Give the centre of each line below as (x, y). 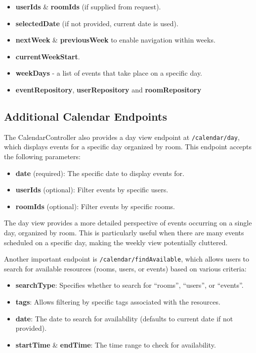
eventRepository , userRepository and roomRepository (108, 89)
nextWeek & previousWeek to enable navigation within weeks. (115, 40)
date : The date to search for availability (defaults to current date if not (124, 318)
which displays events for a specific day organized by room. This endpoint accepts (128, 147)
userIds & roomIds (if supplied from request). (88, 6)
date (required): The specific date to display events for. (100, 173)
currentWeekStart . (48, 56)
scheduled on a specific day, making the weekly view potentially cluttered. (116, 242)
